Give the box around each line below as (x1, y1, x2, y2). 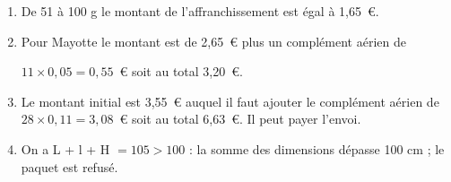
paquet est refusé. (21, 157, 118, 176)
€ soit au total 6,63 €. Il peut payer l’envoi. (119, 109, 361, 128)
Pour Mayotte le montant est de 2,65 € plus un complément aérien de (21, 31, 406, 50)
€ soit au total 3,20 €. (119, 62, 243, 81)
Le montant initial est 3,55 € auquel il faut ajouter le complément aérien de (21, 91, 439, 110)
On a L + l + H (21, 139, 110, 158)
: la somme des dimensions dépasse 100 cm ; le (189, 139, 445, 158)
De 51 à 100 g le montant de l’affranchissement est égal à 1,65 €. (21, 2, 379, 20)
